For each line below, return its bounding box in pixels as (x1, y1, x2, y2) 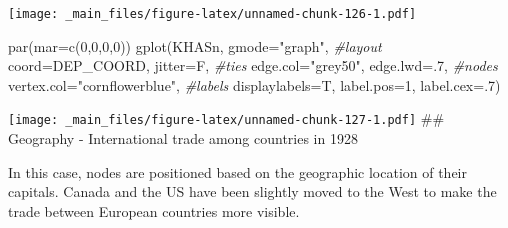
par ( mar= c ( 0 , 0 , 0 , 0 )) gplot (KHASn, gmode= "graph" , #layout (8, 35, 382, 56)
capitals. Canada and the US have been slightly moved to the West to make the (8, 181, 497, 202)
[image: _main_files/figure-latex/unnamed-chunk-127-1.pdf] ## (8, 108, 445, 129)
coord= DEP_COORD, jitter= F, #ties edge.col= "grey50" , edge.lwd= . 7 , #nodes (8, 55, 498, 76)
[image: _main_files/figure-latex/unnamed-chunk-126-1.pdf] (8, 7, 417, 21)
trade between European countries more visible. (8, 200, 300, 221)
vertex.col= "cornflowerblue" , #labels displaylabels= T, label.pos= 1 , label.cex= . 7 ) (8, 74, 501, 95)
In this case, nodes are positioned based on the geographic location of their (8, 161, 468, 182)
